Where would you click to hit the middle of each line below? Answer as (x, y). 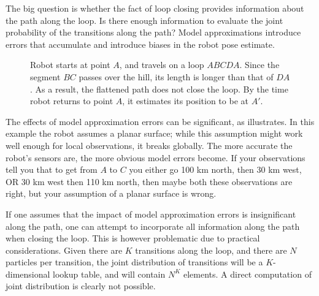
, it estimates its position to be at (185, 101)
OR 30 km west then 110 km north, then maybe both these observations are (149, 181)
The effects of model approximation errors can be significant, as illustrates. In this (160, 121)
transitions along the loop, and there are (211, 250)
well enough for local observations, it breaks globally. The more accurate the (149, 145)
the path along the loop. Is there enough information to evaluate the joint (144, 20)
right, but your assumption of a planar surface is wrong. (111, 193)
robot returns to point (72, 101)
